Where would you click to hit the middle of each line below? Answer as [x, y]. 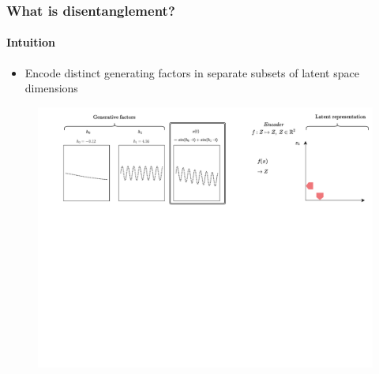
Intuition [31, 42]
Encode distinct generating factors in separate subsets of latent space [192, 72]
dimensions [51, 88]
